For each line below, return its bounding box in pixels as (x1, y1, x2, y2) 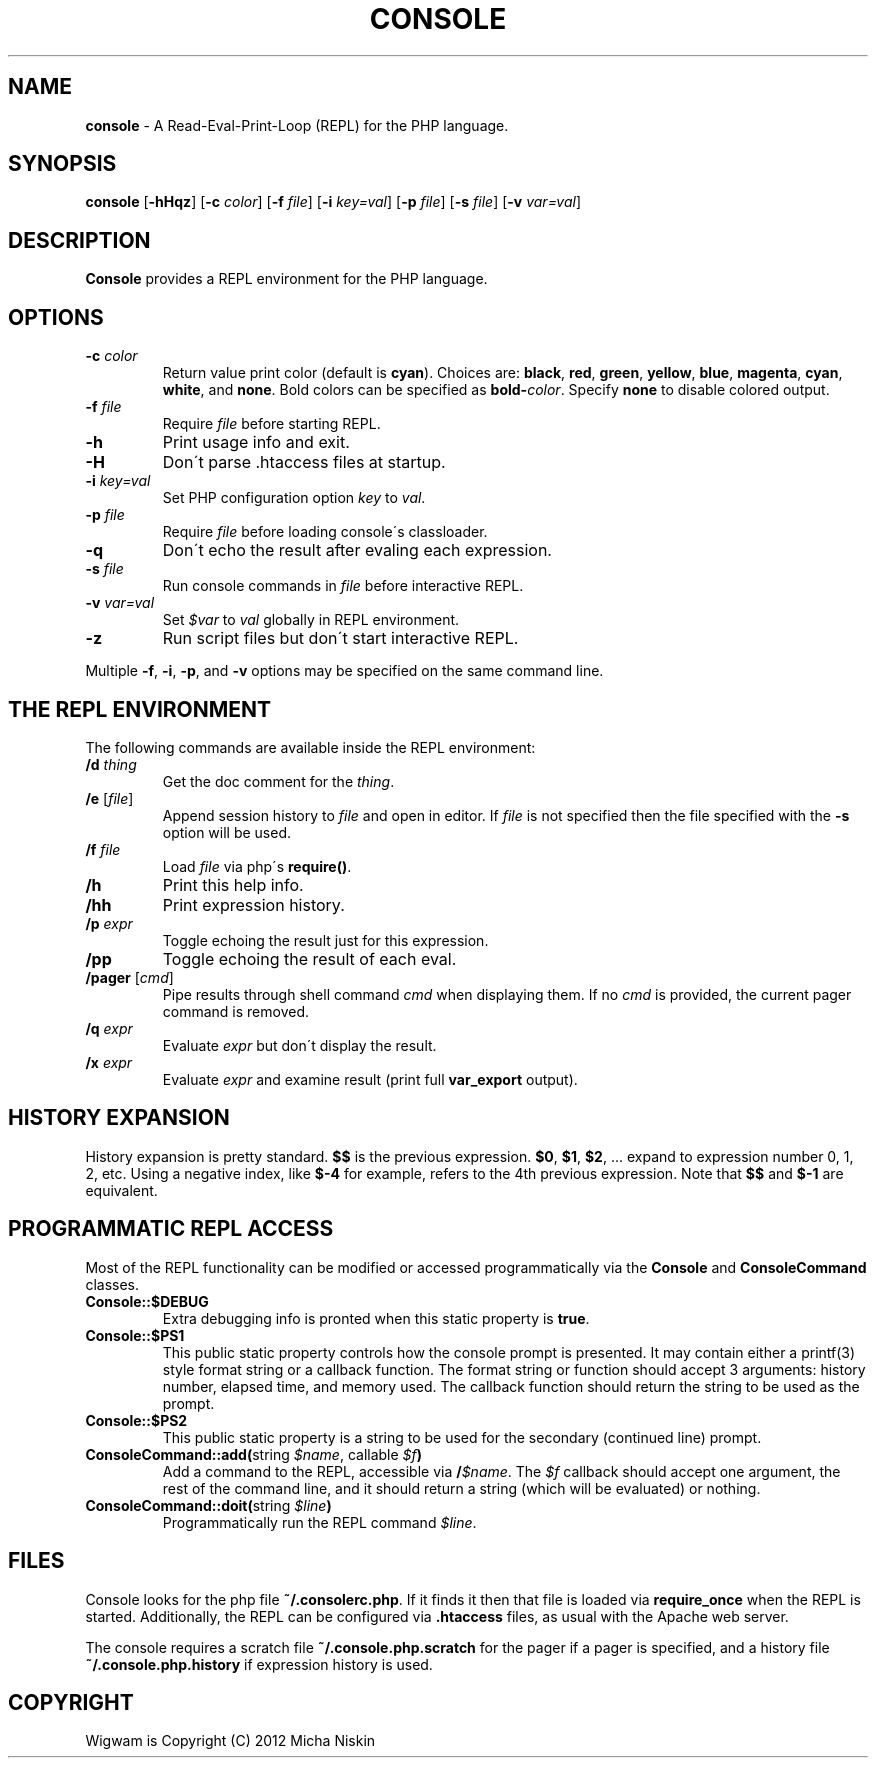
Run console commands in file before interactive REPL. (162, 577, 524, 595)
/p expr (85, 914, 133, 932)
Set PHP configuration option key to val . (162, 489, 426, 507)
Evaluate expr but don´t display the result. (162, 1036, 437, 1054)
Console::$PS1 (85, 1326, 185, 1344)
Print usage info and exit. (162, 432, 350, 453)
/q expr (85, 1019, 133, 1037)
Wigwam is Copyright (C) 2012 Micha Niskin (85, 1732, 376, 1750)
